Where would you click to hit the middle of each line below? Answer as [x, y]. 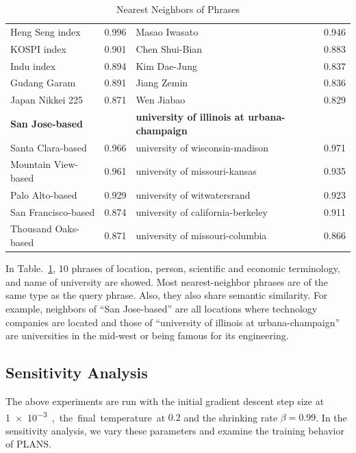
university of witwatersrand [193, 194]
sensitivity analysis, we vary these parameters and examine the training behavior [175, 430]
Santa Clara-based [49, 147]
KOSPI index [38, 48]
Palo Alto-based [44, 194]
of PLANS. [28, 444]
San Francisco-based [53, 211]
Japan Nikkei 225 [47, 100]
